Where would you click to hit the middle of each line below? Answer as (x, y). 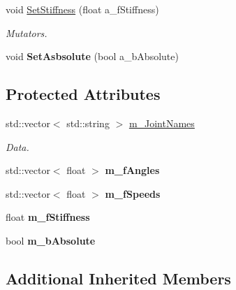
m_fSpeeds (133, 193)
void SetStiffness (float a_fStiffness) (82, 9)
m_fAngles (132, 170)
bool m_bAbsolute (51, 240)
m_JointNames (162, 123)
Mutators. (27, 32)
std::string (88, 123)
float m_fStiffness (48, 217)
